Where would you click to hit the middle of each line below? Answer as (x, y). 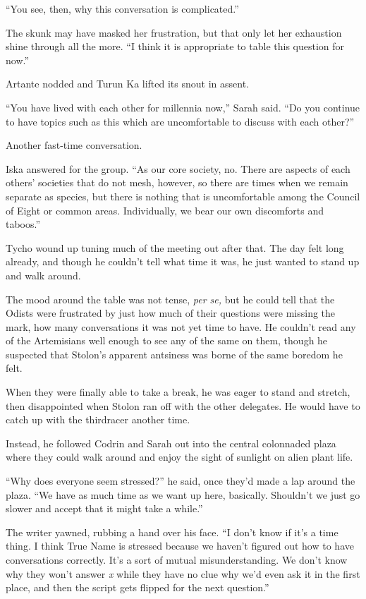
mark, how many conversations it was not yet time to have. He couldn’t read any (181, 326)
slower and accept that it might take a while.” (104, 508)
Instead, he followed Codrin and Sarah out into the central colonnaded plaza (171, 443)
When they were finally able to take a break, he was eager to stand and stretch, (178, 392)
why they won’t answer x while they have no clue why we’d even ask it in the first (183, 573)
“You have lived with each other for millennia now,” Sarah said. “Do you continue (183, 107)
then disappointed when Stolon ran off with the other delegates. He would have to (183, 405)
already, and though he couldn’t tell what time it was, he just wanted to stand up (183, 261)
